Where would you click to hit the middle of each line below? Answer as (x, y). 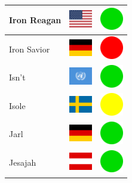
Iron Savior (30, 49)
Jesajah (23, 162)
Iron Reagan (35, 19)
